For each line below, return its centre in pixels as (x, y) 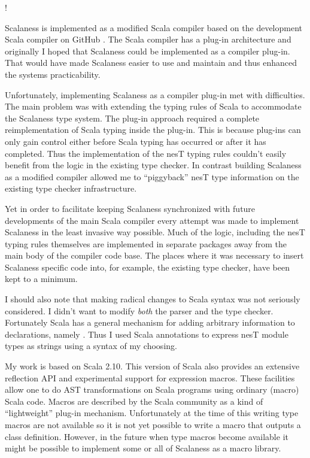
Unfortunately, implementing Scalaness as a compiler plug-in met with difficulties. (155, 94)
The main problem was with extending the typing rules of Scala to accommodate (153, 106)
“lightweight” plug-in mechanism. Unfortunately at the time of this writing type (152, 413)
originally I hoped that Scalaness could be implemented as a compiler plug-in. (148, 51)
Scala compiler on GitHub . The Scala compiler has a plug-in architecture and (148, 39)
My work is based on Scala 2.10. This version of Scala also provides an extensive (152, 366)
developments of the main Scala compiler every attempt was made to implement (152, 220)
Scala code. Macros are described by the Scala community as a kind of (134, 401)
